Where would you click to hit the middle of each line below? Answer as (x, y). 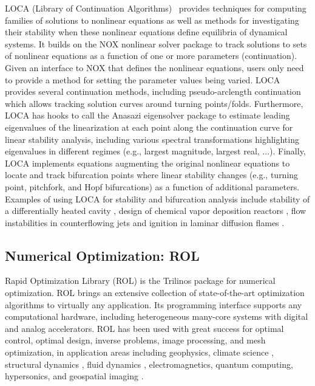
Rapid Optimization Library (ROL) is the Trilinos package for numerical (140, 281)
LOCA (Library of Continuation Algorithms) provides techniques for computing (156, 8)
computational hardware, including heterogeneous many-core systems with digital (157, 316)
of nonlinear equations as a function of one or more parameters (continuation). (151, 56)
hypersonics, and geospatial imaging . (74, 376)
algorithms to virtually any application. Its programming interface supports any (154, 304)
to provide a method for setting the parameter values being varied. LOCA (143, 79)
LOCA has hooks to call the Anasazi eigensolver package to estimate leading (147, 115)
